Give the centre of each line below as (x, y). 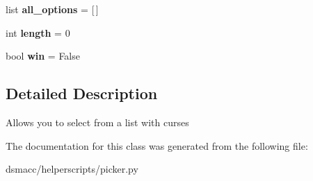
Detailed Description (82, 93)
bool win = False (43, 56)
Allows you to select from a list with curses (97, 122)
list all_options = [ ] (52, 9)
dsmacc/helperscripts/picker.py (72, 169)
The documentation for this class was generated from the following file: (157, 145)
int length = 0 (38, 32)
